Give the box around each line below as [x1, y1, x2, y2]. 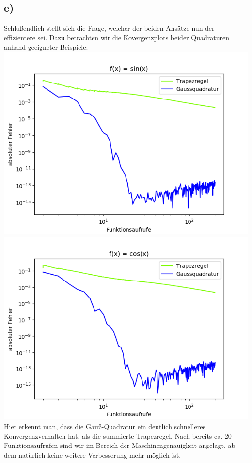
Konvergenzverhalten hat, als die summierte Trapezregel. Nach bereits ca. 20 [4, 430, 232, 441]
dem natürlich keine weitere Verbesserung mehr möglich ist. [4, 449, 181, 460]
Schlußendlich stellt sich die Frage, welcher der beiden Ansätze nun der [4, 23, 215, 33]
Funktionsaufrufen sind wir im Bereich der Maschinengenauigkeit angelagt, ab [4, 440, 236, 450]
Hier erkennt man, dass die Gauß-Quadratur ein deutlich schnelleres [4, 421, 205, 431]
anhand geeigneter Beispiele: [4, 42, 88, 52]
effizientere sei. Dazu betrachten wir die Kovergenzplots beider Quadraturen [4, 32, 229, 42]
